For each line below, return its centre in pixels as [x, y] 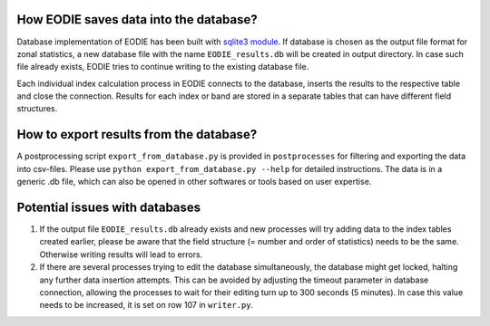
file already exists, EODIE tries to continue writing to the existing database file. [163, 67]
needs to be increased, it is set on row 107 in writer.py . [147, 305]
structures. [37, 109]
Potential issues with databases [109, 207]
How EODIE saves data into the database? [137, 19]
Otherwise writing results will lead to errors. [121, 254]
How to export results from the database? [137, 134]
